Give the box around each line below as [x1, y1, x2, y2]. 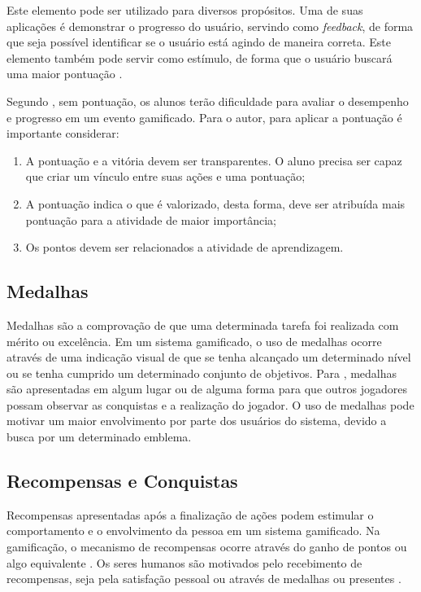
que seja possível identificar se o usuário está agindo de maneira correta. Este [7, 33, 392, 50]
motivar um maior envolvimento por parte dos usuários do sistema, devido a [7, 412, 387, 429]
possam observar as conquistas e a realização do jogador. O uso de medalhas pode [7, 396, 414, 413]
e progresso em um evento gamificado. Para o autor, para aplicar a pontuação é [7, 108, 402, 125]
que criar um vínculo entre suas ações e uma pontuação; [25, 168, 306, 185]
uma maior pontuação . [7, 65, 123, 82]
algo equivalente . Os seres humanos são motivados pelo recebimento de [7, 554, 362, 571]
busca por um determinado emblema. [7, 428, 192, 445]
